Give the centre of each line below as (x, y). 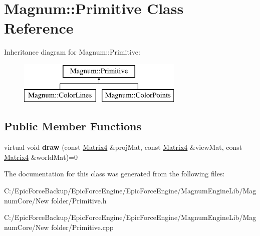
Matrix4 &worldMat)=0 (41, 157)
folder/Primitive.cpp (82, 227)
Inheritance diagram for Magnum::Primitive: (72, 52)
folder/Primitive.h (79, 200)
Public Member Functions (73, 126)
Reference (39, 28)
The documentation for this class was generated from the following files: (114, 174)
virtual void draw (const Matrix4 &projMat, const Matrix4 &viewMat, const (123, 147)
